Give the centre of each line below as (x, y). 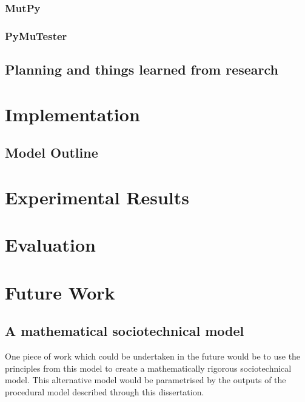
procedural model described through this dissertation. (105, 391)
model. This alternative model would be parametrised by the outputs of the (146, 380)
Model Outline (52, 152)
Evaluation (50, 245)
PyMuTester (36, 35)
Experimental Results (97, 197)
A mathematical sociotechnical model (125, 331)
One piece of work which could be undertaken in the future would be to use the (153, 356)
